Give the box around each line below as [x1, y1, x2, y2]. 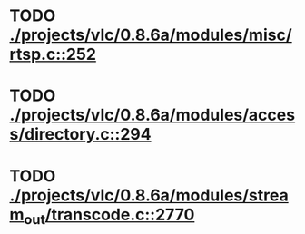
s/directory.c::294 [9, 124, 152, 145]
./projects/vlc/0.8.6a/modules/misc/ [9, 24, 292, 45]
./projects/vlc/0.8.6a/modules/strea [9, 185, 289, 205]
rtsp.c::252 [9, 44, 97, 64]
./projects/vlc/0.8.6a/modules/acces [9, 105, 296, 125]
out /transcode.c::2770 [24, 204, 195, 228]
